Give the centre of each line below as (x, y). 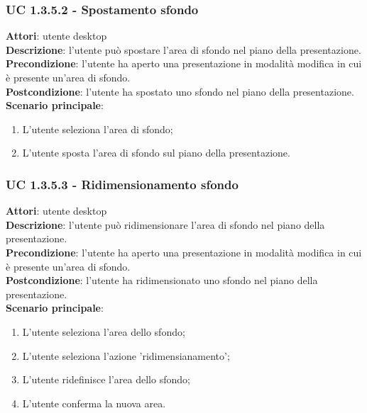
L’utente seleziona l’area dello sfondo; (104, 331)
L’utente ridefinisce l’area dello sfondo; (106, 379)
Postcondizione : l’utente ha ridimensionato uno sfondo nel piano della (162, 280)
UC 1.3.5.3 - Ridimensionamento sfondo (122, 184)
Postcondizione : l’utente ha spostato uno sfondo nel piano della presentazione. (180, 91)
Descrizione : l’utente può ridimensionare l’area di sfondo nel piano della (165, 224)
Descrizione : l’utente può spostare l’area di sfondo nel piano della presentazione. (183, 49)
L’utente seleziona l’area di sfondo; (98, 129)
